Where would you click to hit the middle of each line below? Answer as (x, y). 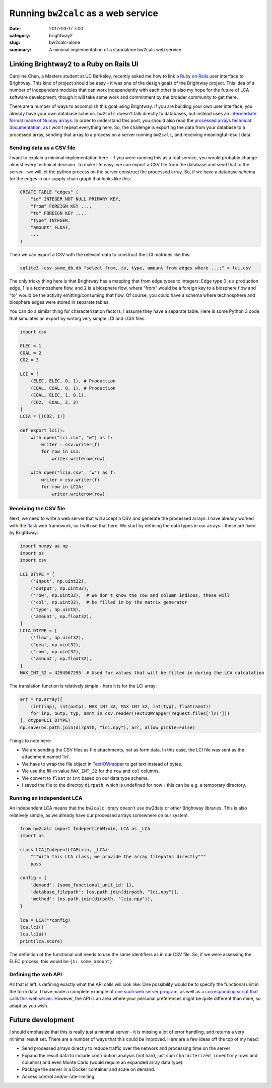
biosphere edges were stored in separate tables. (60, 302)
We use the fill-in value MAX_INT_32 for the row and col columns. (91, 771)
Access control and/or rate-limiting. (59, 1076)
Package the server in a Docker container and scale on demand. (89, 1069)
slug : (15, 42)
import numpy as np (44, 546)
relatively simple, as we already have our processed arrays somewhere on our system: (99, 815)
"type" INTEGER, (50, 220)
